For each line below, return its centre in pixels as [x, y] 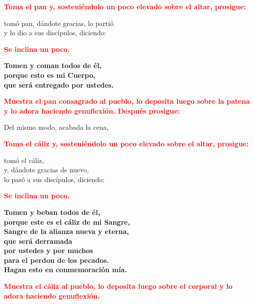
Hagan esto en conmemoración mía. [65, 269]
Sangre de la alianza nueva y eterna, [66, 231]
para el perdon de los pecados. [57, 260]
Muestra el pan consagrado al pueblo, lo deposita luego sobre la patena [127, 101]
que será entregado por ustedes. [59, 84]
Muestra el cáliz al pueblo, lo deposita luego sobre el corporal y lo [118, 286]
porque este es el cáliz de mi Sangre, [67, 222]
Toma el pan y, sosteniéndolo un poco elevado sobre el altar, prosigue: [125, 6]
